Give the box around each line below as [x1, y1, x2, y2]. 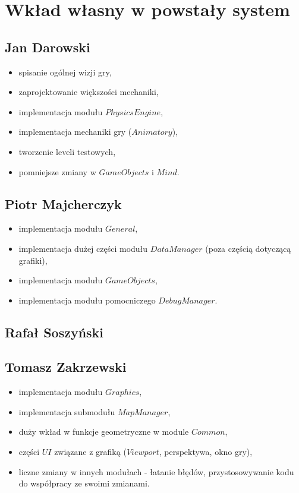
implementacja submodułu [18, 405, 115, 418]
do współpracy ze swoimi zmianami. [18, 477, 150, 489]
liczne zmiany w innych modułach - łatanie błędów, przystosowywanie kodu [18, 465, 294, 478]
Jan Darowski [5, 37, 90, 56]
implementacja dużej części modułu [18, 242, 148, 254]
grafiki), [18, 254, 48, 266]
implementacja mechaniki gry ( [18, 125, 132, 138]
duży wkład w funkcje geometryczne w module [18, 425, 189, 438]
